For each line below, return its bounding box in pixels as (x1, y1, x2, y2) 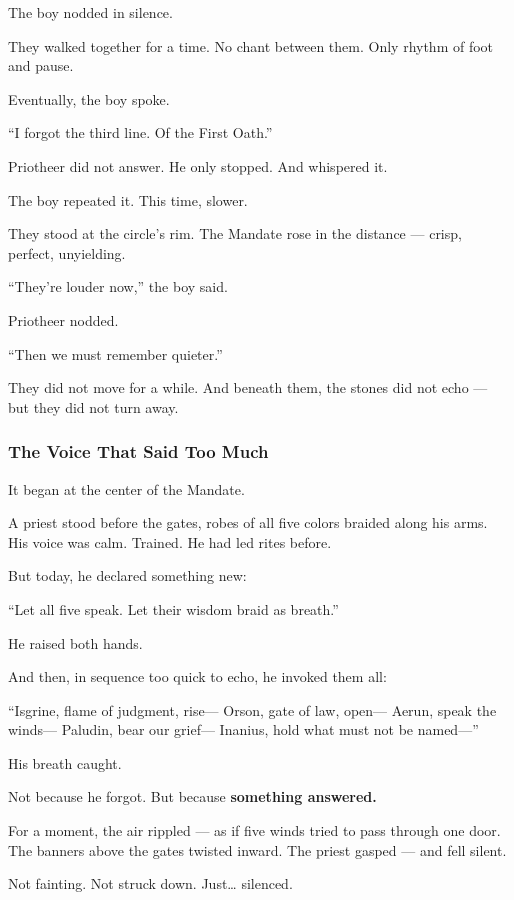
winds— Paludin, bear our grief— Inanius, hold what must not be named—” (8, 719, 479, 740)
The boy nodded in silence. (8, 2, 173, 22)
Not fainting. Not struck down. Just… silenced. (8, 873, 293, 894)
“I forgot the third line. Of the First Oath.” (8, 122, 273, 143)
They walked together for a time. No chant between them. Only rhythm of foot (8, 35, 494, 56)
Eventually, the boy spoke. (8, 88, 170, 109)
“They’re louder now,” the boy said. (8, 276, 228, 297)
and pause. (8, 55, 74, 76)
